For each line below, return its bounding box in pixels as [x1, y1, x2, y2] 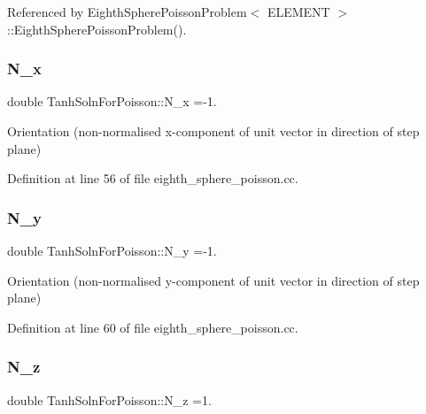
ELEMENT [267, 3, 330, 20]
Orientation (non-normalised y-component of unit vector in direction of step [7, 271, 420, 289]
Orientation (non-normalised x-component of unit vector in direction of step [7, 122, 420, 140]
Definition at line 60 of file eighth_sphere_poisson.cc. [7, 318, 298, 336]
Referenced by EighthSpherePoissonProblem [7, 3, 247, 20]
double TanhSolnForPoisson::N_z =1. [7, 390, 212, 409]
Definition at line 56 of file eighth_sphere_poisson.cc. [7, 169, 298, 188]
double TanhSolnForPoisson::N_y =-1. [7, 241, 217, 259]
